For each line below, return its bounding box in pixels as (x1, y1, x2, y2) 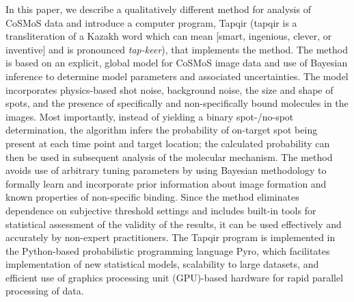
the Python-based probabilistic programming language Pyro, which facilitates (5, 243, 330, 257)
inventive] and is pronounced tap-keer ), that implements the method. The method (5, 42, 348, 56)
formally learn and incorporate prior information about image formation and (5, 176, 327, 190)
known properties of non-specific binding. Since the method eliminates (5, 190, 299, 204)
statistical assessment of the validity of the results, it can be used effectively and (5, 216, 342, 231)
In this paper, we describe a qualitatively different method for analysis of (5, 2, 311, 16)
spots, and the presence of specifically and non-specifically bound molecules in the (5, 96, 349, 110)
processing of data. (5, 284, 84, 298)
